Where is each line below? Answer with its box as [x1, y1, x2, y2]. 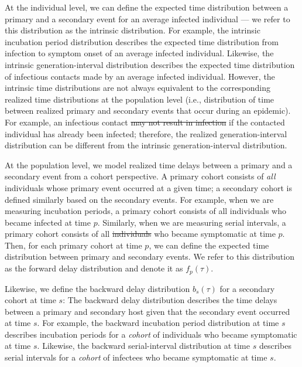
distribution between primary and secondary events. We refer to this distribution [5, 250, 294, 263]
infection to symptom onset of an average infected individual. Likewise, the [5, 47, 274, 59]
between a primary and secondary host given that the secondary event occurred [5, 305, 290, 317]
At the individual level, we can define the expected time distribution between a [5, 1, 289, 13]
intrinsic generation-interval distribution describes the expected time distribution [5, 58, 295, 70]
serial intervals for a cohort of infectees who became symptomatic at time [5, 351, 267, 363]
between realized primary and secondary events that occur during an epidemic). [5, 104, 291, 117]
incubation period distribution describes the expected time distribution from [5, 35, 279, 47]
